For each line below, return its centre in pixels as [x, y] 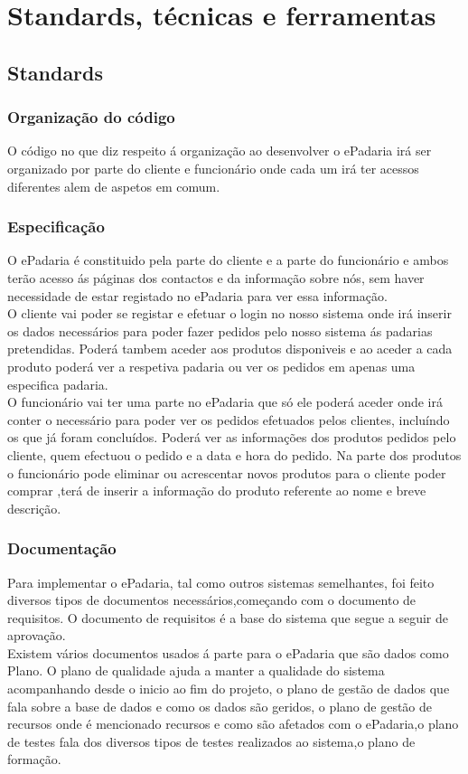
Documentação [62, 548]
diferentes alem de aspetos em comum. [114, 186]
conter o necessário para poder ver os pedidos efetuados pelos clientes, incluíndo [229, 419]
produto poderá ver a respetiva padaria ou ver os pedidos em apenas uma [211, 366]
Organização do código [91, 117]
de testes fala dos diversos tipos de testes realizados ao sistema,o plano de [211, 741]
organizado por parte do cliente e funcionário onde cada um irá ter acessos [213, 168]
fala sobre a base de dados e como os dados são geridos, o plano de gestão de [220, 706]
